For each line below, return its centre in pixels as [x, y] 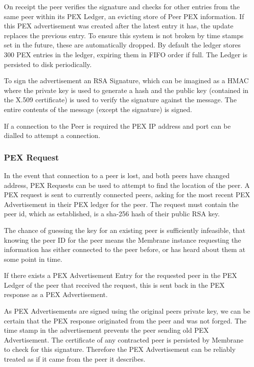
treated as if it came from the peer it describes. [75, 359]
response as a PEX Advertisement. [56, 294]
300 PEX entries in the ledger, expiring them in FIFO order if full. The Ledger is [126, 54]
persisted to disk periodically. [48, 64]
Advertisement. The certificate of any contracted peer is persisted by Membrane [124, 339]
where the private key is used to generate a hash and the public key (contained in [126, 90]
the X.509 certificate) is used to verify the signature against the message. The [120, 100]
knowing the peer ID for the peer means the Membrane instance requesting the [123, 240]
